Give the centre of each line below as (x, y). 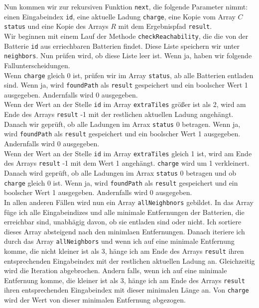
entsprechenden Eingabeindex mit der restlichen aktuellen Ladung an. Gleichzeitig (129, 260)
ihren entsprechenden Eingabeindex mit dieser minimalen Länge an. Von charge (127, 290)
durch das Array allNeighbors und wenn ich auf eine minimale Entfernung (119, 241)
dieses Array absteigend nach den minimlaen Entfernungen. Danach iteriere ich (125, 231)
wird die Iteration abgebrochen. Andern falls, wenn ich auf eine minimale (116, 270)
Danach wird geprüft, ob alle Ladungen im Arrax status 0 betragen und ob (120, 172)
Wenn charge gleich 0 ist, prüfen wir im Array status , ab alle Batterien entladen (129, 75)
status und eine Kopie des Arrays (56, 26)
